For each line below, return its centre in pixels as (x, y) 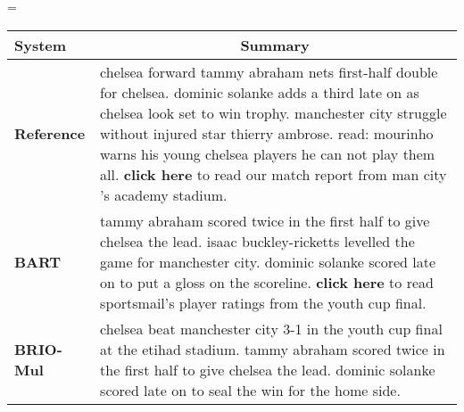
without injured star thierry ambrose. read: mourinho (267, 133)
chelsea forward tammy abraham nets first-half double (269, 71)
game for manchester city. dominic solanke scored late (268, 261)
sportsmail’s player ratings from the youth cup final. (263, 302)
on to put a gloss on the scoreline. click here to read (267, 282)
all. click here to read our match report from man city (273, 174)
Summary (275, 45)
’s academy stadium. (164, 194)
